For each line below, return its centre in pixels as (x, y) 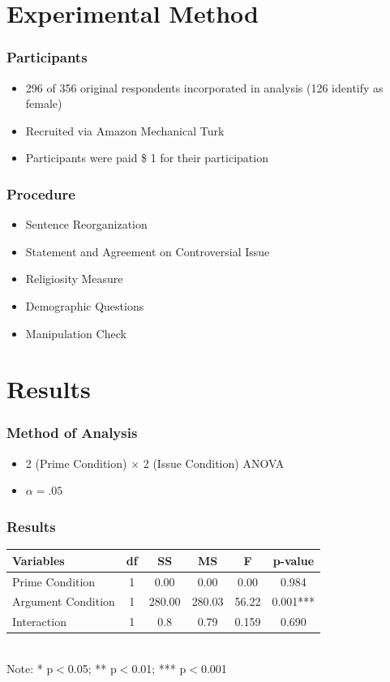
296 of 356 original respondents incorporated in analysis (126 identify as (204, 87)
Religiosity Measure (74, 279)
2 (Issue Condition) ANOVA (214, 463)
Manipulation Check (76, 333)
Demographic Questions (85, 305)
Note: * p (30, 668)
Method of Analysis (72, 433)
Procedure (41, 193)
